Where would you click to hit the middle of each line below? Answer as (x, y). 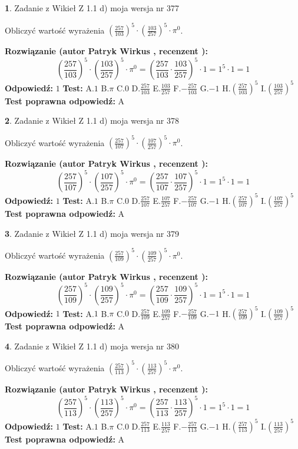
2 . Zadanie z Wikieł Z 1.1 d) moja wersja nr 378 (92, 120)
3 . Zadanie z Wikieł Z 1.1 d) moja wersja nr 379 (92, 233)
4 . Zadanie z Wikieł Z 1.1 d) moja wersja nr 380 (92, 346)
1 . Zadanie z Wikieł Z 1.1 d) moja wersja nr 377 (92, 8)
